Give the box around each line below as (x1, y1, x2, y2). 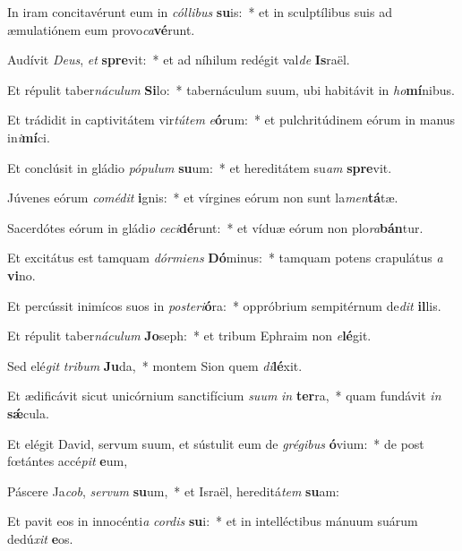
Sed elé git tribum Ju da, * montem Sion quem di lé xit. (7, 356, 303, 375)
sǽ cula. (7, 403, 49, 422)
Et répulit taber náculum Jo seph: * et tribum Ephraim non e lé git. (7, 326, 372, 345)
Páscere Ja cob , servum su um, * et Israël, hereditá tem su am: (7, 481, 339, 500)
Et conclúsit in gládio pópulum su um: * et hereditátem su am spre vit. (7, 158, 392, 176)
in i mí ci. (7, 127, 50, 146)
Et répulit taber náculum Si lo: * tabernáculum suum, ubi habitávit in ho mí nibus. (7, 80, 455, 99)
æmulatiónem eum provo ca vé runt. (7, 20, 195, 39)
